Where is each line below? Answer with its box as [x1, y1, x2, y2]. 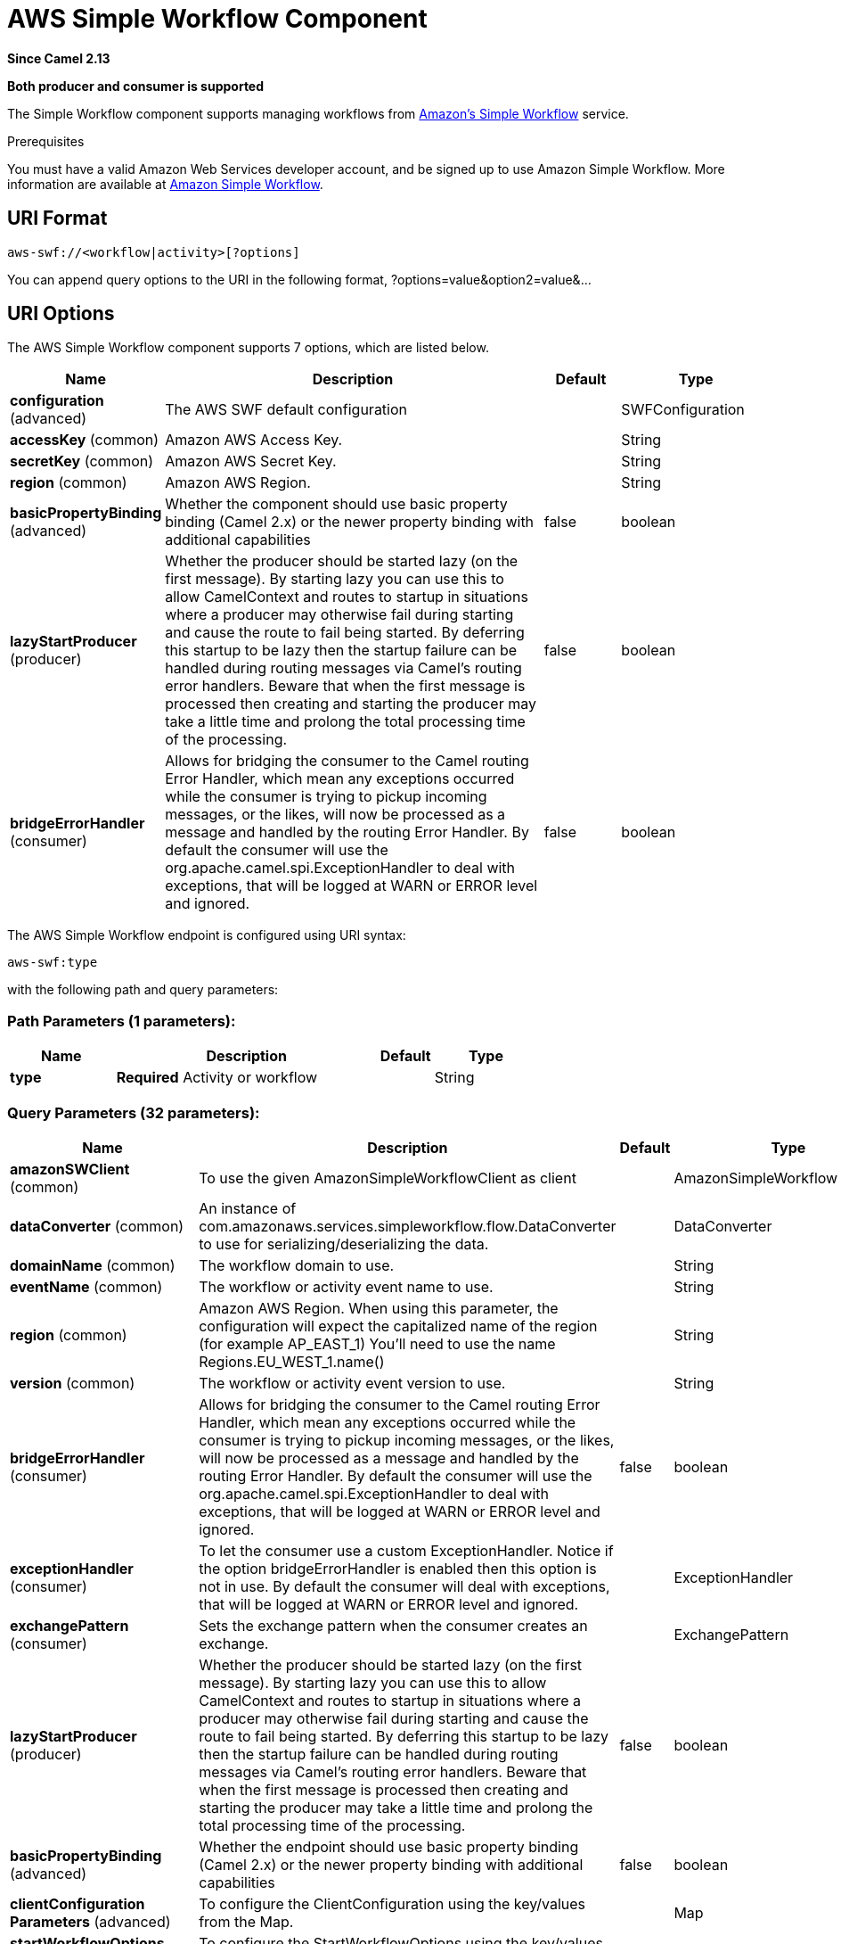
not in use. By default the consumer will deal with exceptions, [199, 1577, 610, 1595]
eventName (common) [10, 1277, 163, 1296]
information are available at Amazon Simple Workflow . [7, 176, 323, 192]
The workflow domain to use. [199, 1256, 395, 1274]
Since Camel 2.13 [7, 50, 110, 66]
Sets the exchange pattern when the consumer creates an [199, 1616, 588, 1635]
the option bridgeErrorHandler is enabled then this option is [199, 1559, 597, 1577]
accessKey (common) [10, 431, 159, 449]
